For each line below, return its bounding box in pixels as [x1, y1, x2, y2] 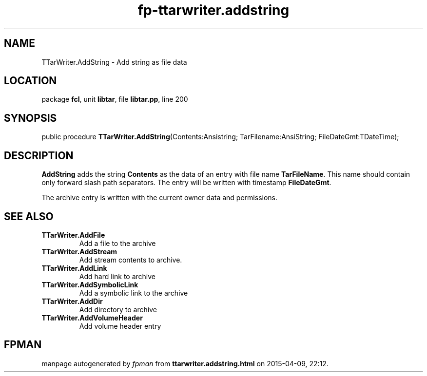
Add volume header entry [79, 321, 161, 330]
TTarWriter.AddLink [41, 263, 107, 272]
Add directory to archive [79, 305, 157, 314]
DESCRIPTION [4, 149, 74, 162]
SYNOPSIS [4, 112, 57, 124]
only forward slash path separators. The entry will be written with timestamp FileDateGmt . [41, 178, 331, 187]
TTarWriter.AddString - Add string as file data [41, 57, 187, 66]
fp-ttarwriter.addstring [137, 2, 290, 19]
